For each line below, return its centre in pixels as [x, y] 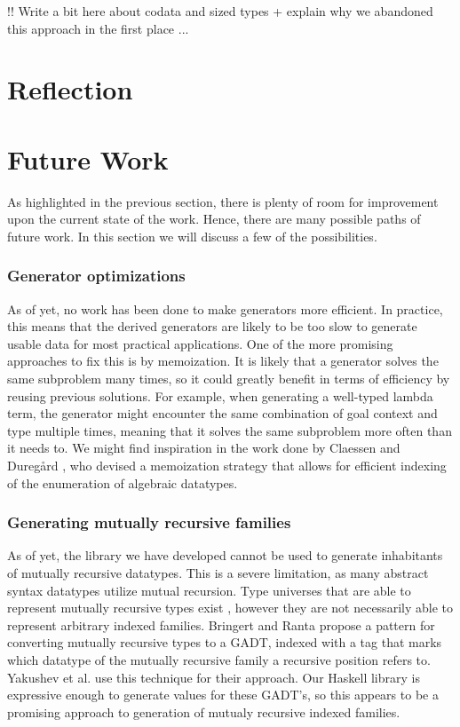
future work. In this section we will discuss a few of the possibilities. [192, 236]
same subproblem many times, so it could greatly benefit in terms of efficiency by [229, 379]
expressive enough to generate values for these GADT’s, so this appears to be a [223, 695]
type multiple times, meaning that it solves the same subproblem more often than [230, 430]
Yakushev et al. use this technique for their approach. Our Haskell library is [214, 677]
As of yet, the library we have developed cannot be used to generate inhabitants [225, 555]
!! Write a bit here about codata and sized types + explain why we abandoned [220, 11]
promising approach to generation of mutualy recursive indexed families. [204, 711]
